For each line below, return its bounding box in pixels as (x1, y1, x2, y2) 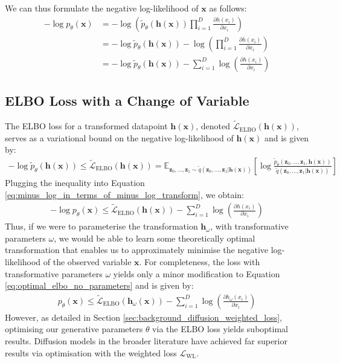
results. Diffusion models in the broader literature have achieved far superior (5, 334, 287, 347)
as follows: (209, 2, 247, 14)
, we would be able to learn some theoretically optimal (54, 231, 255, 244)
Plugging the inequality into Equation (5, 176, 145, 188)
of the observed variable (43, 255, 132, 268)
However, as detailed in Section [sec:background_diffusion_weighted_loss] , (5, 310, 282, 323)
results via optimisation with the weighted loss (5, 346, 177, 359)
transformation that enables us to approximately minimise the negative (5, 243, 268, 256)
